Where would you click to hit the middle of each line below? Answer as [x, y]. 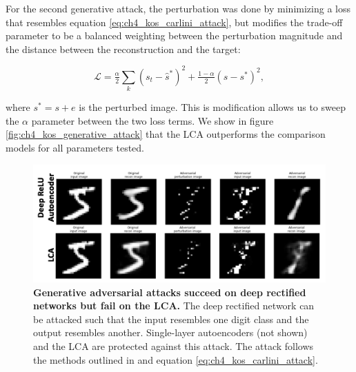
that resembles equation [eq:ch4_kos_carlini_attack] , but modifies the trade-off [174, 22]
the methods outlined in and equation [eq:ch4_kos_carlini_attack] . [176, 359]
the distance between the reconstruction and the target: [123, 49]
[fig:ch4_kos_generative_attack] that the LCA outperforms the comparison [166, 134]
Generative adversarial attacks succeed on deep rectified [170, 292]
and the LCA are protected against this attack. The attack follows [174, 345]
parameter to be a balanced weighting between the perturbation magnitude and [174, 35]
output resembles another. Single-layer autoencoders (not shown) [170, 332]
